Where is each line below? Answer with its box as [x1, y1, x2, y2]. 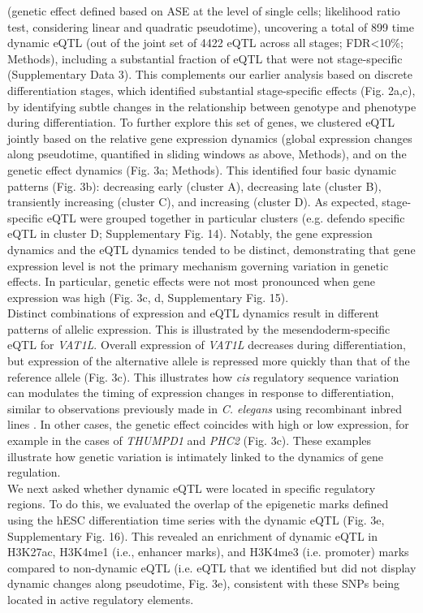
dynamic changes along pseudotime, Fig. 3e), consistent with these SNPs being [7, 575, 400, 592]
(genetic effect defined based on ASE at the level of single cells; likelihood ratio [7, 2, 400, 19]
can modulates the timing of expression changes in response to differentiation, [7, 384, 395, 401]
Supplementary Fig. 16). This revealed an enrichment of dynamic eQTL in [7, 527, 378, 544]
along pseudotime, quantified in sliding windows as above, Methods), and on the [7, 145, 407, 162]
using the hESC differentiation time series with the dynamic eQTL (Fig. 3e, [7, 512, 385, 528]
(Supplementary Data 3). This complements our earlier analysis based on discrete [7, 66, 412, 83]
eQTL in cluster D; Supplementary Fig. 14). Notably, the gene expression [7, 225, 373, 242]
